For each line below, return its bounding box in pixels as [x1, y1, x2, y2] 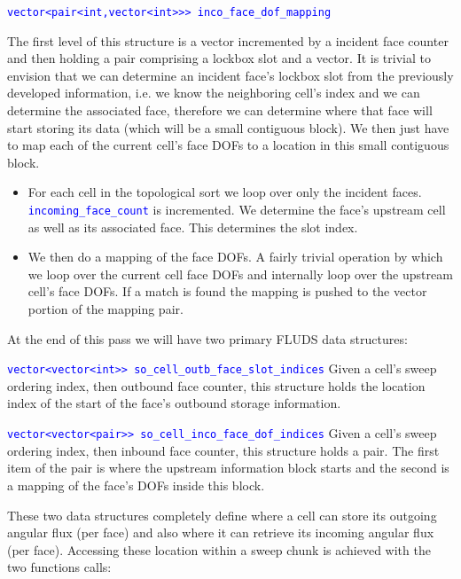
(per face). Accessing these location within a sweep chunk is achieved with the [7, 540, 431, 559]
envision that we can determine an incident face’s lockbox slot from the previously [7, 66, 454, 84]
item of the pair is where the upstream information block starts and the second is [7, 458, 449, 477]
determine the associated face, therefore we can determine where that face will [7, 101, 433, 120]
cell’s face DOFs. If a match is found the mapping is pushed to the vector [27, 282, 427, 301]
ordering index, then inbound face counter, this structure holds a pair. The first [7, 441, 440, 459]
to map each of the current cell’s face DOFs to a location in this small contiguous [7, 136, 449, 154]
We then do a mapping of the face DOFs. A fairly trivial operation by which [27, 247, 443, 266]
